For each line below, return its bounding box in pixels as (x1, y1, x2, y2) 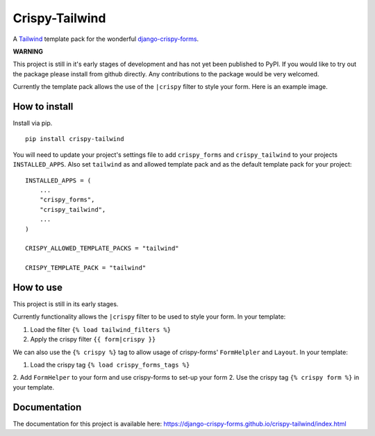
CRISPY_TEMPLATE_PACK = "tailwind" (25, 264, 147, 272)
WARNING (12, 47, 43, 56)
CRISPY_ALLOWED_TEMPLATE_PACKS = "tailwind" (25, 244, 180, 253)
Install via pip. (12, 119, 53, 128)
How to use (12, 281, 62, 293)
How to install (12, 101, 74, 112)
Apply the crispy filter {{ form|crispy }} (30, 335, 156, 344)
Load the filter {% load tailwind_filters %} (30, 325, 172, 333)
